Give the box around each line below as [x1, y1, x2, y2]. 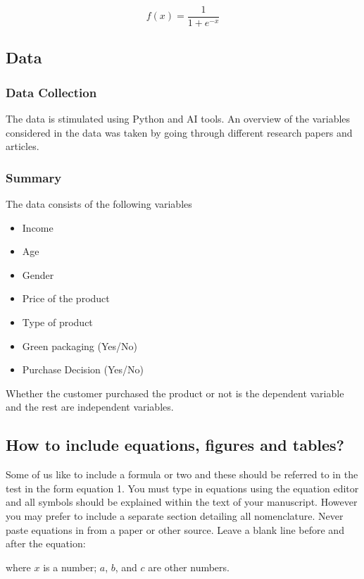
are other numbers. [148, 559, 230, 574]
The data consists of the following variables [6, 197, 192, 211]
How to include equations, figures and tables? [6, 434, 345, 456]
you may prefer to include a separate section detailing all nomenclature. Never [6, 508, 344, 523]
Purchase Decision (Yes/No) [22, 362, 144, 377]
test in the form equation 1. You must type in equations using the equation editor [6, 480, 359, 495]
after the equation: [6, 536, 86, 551]
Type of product [22, 315, 93, 330]
